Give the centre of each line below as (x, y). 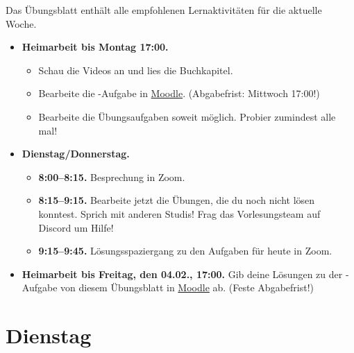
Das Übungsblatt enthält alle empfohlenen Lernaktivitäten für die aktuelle (164, 10)
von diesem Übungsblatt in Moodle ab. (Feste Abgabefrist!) (187, 287)
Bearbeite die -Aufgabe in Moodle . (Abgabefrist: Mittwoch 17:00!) (179, 93)
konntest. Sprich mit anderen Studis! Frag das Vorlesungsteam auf (179, 213)
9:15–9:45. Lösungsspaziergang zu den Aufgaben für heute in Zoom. (185, 251)
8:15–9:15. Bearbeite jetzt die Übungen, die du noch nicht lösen (177, 200)
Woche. (21, 23)
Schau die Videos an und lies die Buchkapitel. (136, 70)
